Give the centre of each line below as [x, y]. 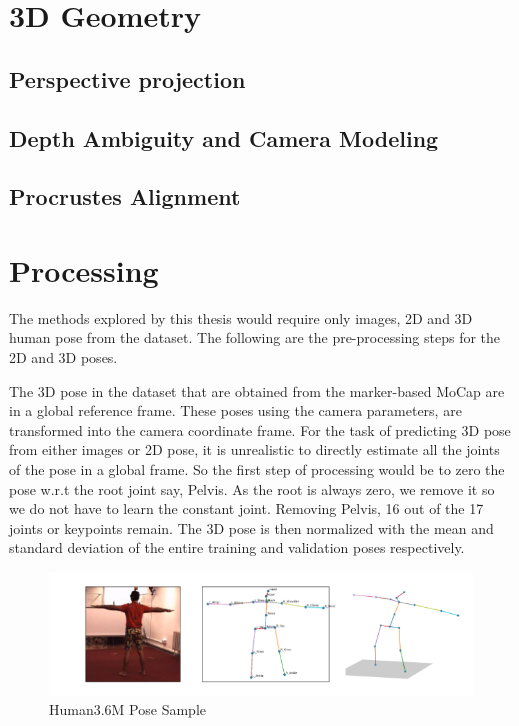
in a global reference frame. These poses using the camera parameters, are [235, 410]
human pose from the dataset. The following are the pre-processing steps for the [255, 337]
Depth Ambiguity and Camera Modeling [224, 137]
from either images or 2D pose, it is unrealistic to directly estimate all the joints [254, 449]
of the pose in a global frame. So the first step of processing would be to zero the [257, 469]
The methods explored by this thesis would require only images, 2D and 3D [241, 317]
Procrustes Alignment [125, 196]
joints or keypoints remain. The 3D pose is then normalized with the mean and [251, 527]
